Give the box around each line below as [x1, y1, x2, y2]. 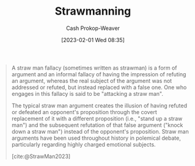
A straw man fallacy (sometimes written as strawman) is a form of [11, 64, 178, 71]
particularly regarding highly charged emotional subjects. [11, 140, 156, 148]
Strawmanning [54, 4, 131, 18]
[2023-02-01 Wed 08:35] [61, 36, 125, 43]
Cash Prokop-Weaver [65, 24, 120, 32]
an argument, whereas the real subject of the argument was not [11, 77, 172, 84]
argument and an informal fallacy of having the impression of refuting [11, 70, 186, 78]
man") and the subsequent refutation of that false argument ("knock [11, 121, 183, 129]
